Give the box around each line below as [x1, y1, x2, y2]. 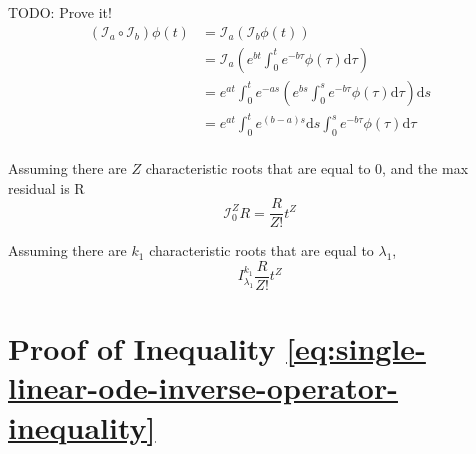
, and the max [382, 158, 469, 179]
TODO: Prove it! [8, 2, 112, 22]
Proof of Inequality [8, 328, 276, 369]
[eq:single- [286, 328, 426, 369]
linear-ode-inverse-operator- [8, 367, 398, 408]
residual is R [8, 177, 85, 198]
